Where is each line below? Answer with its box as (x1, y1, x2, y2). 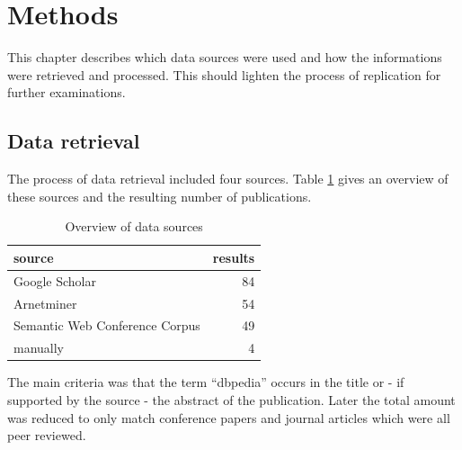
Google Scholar (13, 271, 96, 290)
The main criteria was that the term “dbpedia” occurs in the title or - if (7, 373, 404, 391)
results (212, 247, 255, 266)
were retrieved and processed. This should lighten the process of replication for (7, 65, 441, 84)
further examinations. (7, 83, 126, 102)
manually (13, 338, 65, 357)
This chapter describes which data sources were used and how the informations (7, 48, 442, 67)
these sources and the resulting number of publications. (7, 186, 312, 205)
